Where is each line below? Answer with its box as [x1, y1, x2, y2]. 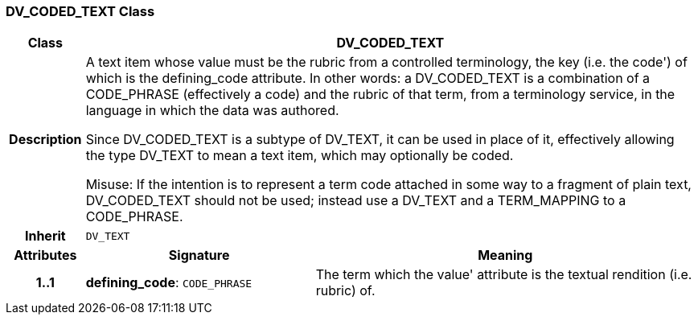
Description [9, 131, 82, 148]
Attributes [14, 247, 77, 264]
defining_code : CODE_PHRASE [85, 274, 253, 291]
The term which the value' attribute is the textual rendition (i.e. [315, 266, 692, 283]
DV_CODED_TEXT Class [6, 3, 155, 19]
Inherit [24, 228, 66, 245]
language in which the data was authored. [85, 102, 339, 119]
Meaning [478, 247, 533, 264]
